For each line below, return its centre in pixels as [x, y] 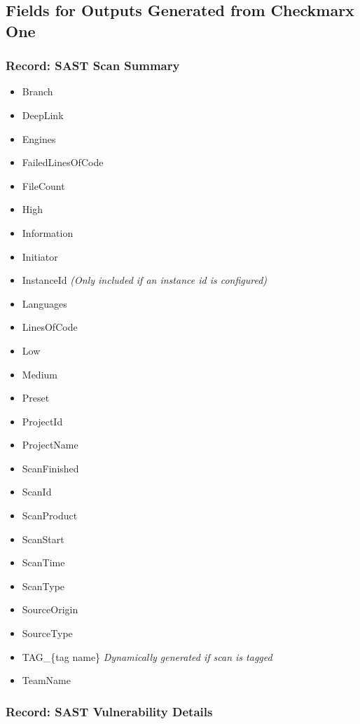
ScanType [43, 586]
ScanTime [43, 562]
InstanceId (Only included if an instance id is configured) [145, 280]
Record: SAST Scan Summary [93, 66]
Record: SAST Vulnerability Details [109, 711]
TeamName [46, 680]
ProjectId [42, 421]
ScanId [37, 492]
